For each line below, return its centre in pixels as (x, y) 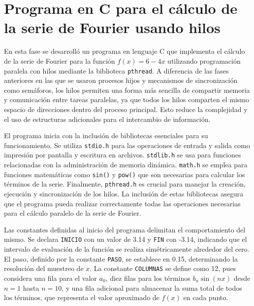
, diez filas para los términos (148, 278)
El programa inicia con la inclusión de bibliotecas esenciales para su (106, 135)
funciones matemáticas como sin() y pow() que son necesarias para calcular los (125, 174)
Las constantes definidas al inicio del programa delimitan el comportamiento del (125, 229)
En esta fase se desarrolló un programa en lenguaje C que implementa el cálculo (125, 51)
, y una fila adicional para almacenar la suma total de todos (152, 287)
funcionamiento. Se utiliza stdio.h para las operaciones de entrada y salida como (127, 145)
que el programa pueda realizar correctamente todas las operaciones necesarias (122, 203)
